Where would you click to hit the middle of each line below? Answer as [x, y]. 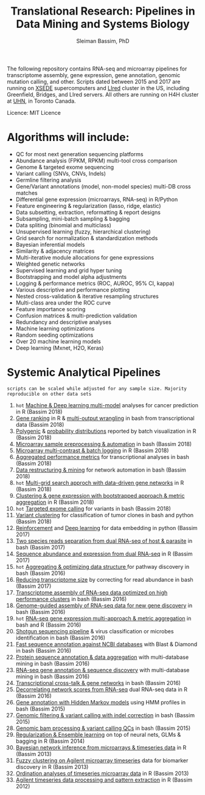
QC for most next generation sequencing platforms [79, 154]
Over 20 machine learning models [58, 341]
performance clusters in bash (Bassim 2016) [71, 599]
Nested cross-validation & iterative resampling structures [87, 296]
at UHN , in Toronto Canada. [41, 101]
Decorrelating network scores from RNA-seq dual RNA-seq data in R [102, 689]
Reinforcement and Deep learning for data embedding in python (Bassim [106, 528]
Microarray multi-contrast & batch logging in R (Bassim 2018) [92, 450]
